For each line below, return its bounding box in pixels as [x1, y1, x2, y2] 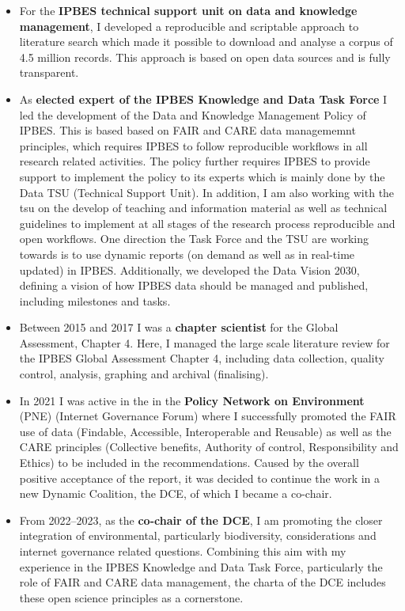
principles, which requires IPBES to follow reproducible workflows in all [19, 137, 368, 154]
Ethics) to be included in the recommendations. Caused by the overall [19, 454, 359, 471]
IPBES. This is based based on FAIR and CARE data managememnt [19, 122, 356, 139]
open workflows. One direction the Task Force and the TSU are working [19, 230, 369, 247]
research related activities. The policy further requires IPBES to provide [19, 153, 370, 169]
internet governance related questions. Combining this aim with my [19, 543, 346, 559]
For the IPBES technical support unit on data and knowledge [19, 2, 358, 18]
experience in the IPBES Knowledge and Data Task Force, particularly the [19, 558, 383, 575]
